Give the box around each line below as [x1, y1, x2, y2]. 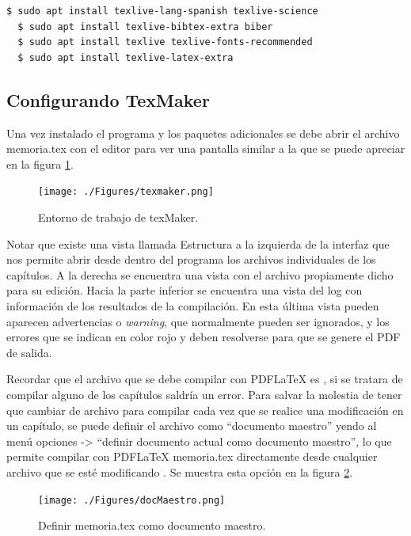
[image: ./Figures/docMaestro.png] [38, 494, 226, 506]
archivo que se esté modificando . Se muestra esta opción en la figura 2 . [6, 463, 353, 480]
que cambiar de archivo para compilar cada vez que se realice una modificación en [6, 401, 404, 418]
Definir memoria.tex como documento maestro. [38, 517, 266, 534]
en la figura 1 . [6, 155, 74, 172]
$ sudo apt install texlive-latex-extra [17, 51, 234, 63]
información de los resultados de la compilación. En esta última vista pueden [6, 297, 379, 314]
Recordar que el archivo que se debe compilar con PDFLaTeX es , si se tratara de [6, 371, 403, 387]
